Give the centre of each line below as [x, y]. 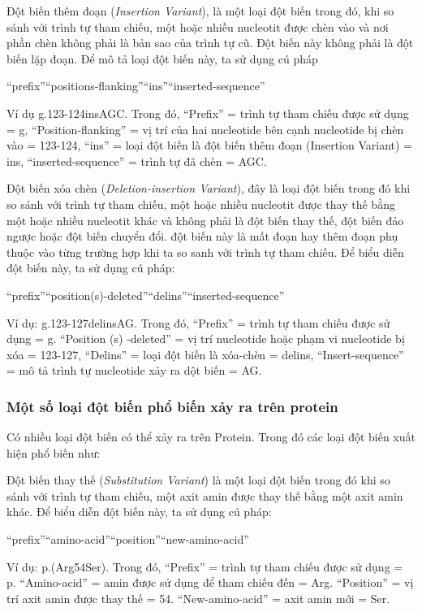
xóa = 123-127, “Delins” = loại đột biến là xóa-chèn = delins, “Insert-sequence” [205, 354]
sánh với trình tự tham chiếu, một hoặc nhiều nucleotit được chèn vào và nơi [198, 26]
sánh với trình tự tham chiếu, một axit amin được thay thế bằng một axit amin [205, 495]
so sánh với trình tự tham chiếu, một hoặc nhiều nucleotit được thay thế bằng [201, 204]
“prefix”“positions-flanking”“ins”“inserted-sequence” [136, 86]
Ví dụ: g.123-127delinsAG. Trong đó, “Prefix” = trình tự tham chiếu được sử [198, 322]
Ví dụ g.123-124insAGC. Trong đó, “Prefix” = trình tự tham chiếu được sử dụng [208, 113]
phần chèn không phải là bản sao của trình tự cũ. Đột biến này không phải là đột [210, 43]
